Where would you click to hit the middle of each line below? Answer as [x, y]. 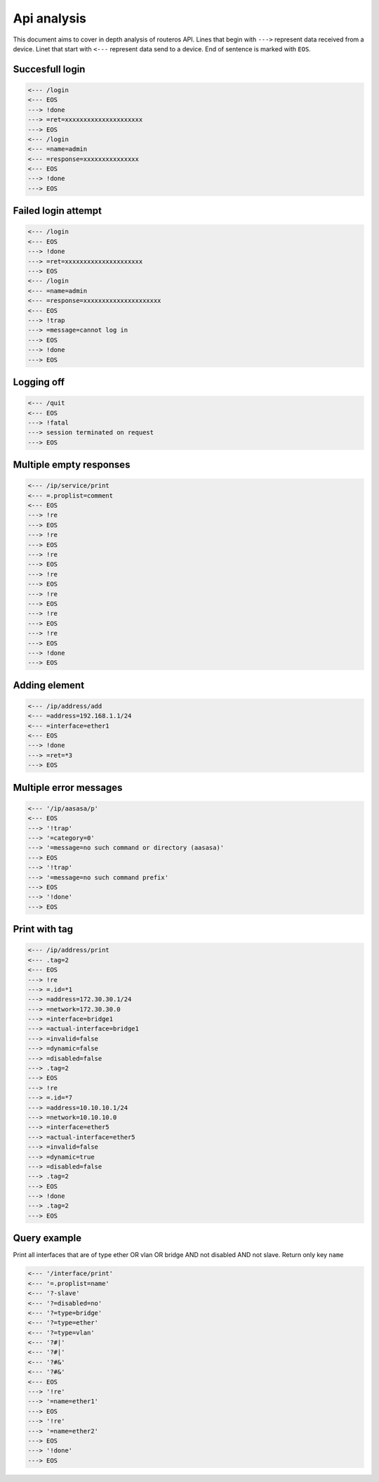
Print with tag [43, 929]
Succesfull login [49, 69]
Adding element [48, 685]
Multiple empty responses [72, 465]
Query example [47, 1238]
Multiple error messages [68, 787]
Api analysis [50, 18]
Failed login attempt [57, 211]
